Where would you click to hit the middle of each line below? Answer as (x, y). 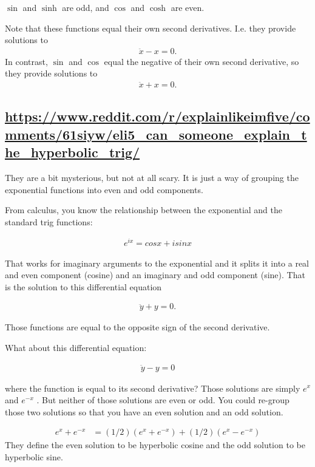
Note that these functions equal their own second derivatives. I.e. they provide (151, 28)
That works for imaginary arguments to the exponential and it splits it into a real (157, 263)
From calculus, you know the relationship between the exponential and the (144, 210)
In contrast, (26, 61)
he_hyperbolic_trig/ (73, 152)
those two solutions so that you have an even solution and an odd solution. (144, 411)
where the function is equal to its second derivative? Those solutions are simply (153, 388)
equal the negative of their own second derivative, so (202, 61)
